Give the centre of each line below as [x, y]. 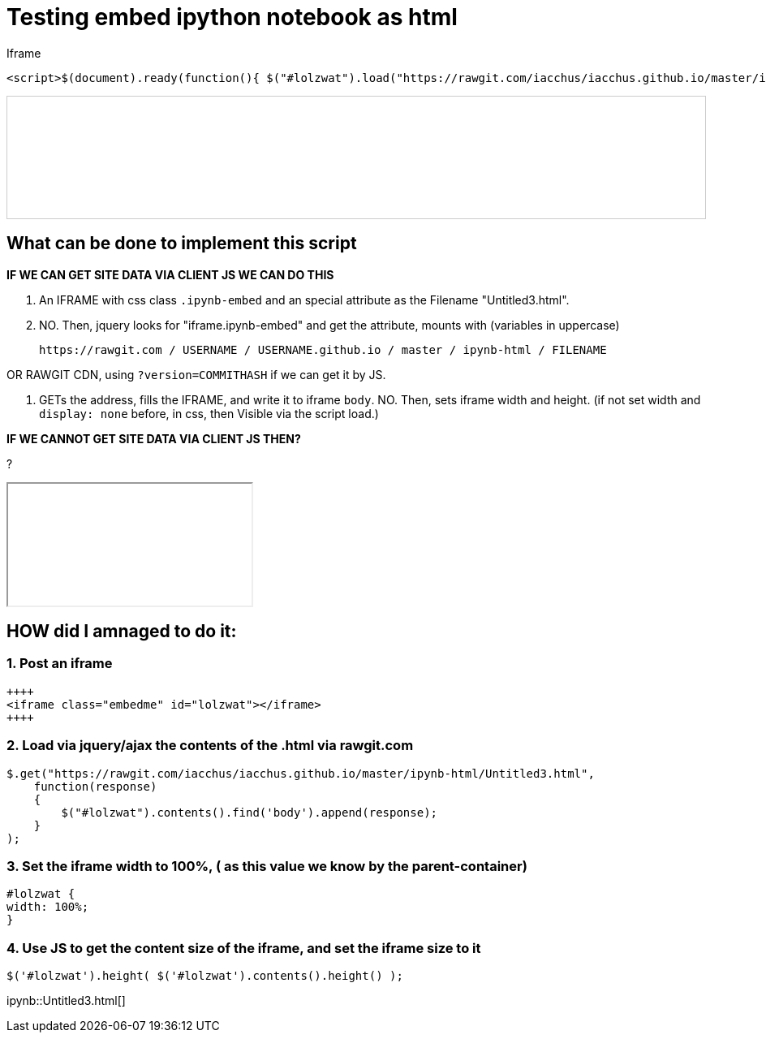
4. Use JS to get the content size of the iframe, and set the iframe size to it [244, 948]
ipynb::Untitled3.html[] [66, 1001]
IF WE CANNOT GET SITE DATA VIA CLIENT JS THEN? [154, 438]
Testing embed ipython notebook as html [232, 17]
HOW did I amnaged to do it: [122, 632]
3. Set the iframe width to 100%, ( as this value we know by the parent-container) [267, 866]
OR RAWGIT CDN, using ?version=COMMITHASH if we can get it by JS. [196, 374]
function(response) [95, 786]
